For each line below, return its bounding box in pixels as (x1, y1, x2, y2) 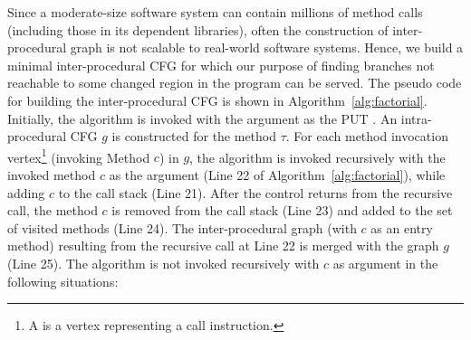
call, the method (7, 201, 98, 220)
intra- (400, 109, 432, 127)
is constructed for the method (111, 127, 277, 146)
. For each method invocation (285, 127, 448, 146)
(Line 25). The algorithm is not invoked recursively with (7, 253, 320, 272)
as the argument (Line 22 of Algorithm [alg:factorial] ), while (109, 165, 446, 184)
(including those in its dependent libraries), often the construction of (7, 20, 389, 39)
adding (7, 183, 45, 202)
